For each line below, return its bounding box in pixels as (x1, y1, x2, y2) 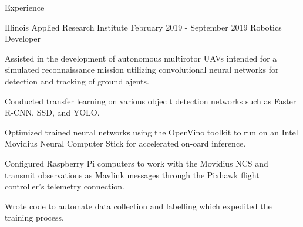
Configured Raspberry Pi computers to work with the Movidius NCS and (5, 157, 268, 169)
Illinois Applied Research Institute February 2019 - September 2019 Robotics (5, 21, 282, 33)
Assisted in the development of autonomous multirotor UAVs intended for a (5, 52, 277, 64)
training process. (5, 211, 64, 223)
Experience (5, 1, 45, 13)
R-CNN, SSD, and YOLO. (5, 106, 100, 118)
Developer (5, 32, 41, 45)
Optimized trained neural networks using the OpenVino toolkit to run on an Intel (5, 126, 298, 138)
